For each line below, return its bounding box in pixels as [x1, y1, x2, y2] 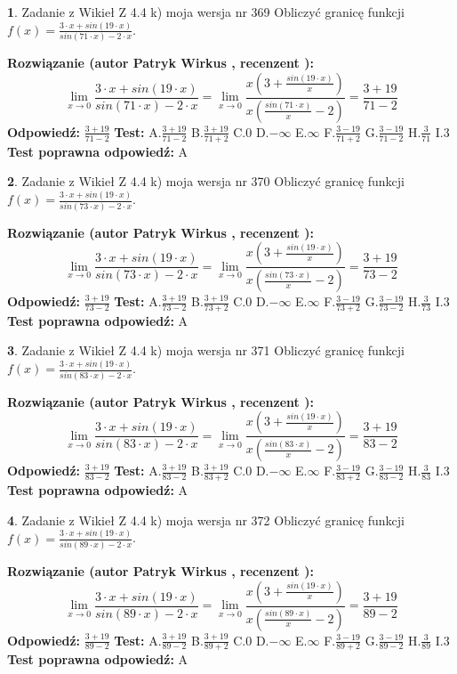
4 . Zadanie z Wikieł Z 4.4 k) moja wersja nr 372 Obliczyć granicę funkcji [7, 510, 405, 529]
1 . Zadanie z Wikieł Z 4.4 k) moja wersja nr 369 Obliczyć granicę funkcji [7, 3, 405, 20]
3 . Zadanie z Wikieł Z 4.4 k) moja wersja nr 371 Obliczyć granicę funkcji [7, 341, 405, 360]
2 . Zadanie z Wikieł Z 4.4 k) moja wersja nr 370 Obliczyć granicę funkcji [7, 172, 405, 191]
